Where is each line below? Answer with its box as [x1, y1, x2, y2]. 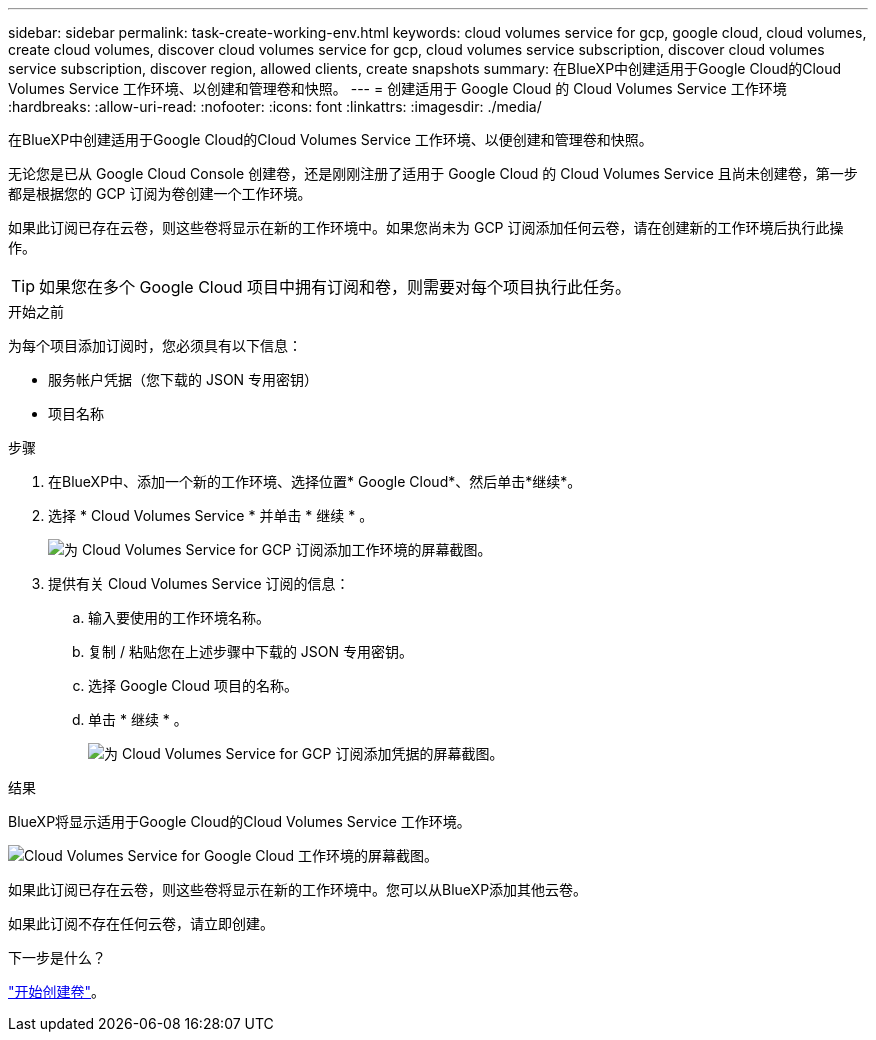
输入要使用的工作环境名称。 [88, 609, 270, 626]
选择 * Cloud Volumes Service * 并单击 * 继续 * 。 [48, 507, 374, 524]
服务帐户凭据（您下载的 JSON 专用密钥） [48, 371, 319, 388]
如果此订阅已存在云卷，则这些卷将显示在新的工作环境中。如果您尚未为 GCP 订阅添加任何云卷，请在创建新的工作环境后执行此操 [8, 219, 844, 236]
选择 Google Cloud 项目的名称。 [88, 677, 299, 694]
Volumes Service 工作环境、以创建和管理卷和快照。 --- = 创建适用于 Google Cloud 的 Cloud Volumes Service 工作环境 [8, 80, 787, 97]
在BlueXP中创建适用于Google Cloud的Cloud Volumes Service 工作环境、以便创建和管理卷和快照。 [8, 131, 653, 148]
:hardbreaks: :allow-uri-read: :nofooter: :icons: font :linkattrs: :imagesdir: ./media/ [8, 98, 542, 115]
